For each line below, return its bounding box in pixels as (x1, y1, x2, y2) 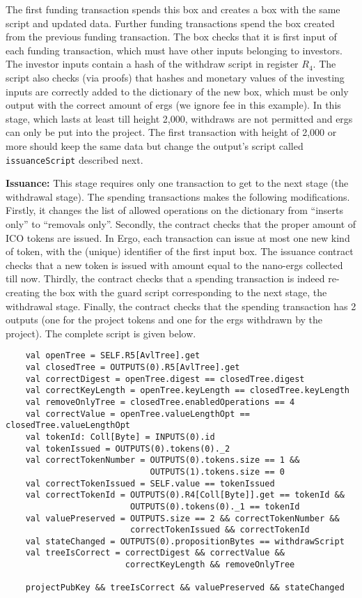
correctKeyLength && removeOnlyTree (125, 560, 295, 570)
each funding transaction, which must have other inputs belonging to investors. (6, 43, 343, 57)
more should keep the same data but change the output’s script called (6, 138, 304, 153)
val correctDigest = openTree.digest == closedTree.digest (25, 374, 305, 384)
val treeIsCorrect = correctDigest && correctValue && (25, 548, 285, 558)
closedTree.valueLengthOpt (6, 420, 130, 431)
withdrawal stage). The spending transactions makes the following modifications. (6, 189, 350, 204)
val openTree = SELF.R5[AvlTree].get (25, 351, 200, 361)
